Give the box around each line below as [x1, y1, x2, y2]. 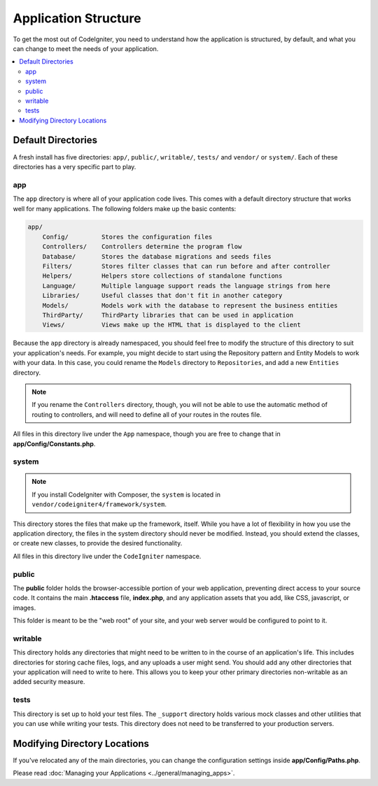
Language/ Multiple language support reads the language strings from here [42, 282, 330, 290]
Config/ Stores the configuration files [42, 233, 213, 241]
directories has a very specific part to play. [13, 162, 136, 171]
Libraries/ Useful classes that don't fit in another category [42, 292, 283, 300]
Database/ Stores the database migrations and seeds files [42, 252, 272, 260]
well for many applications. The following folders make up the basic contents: [13, 204, 237, 213]
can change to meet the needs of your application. [13, 44, 159, 52]
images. [13, 603, 36, 612]
